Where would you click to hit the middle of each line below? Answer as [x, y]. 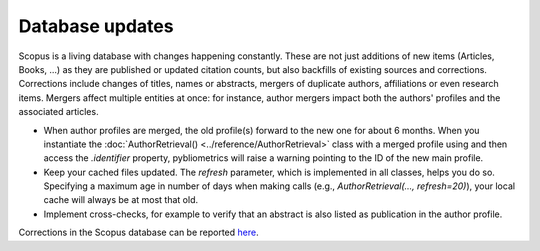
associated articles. [58, 112]
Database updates [96, 26]
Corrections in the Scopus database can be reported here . [138, 232]
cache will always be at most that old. [121, 200]
